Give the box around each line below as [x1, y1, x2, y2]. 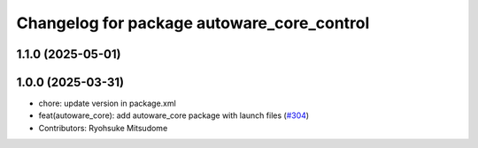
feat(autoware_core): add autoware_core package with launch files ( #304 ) [38, 110, 310, 121]
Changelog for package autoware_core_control [16, 13, 370, 33]
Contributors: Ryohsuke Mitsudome [38, 122, 168, 133]
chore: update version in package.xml [38, 98, 176, 109]
